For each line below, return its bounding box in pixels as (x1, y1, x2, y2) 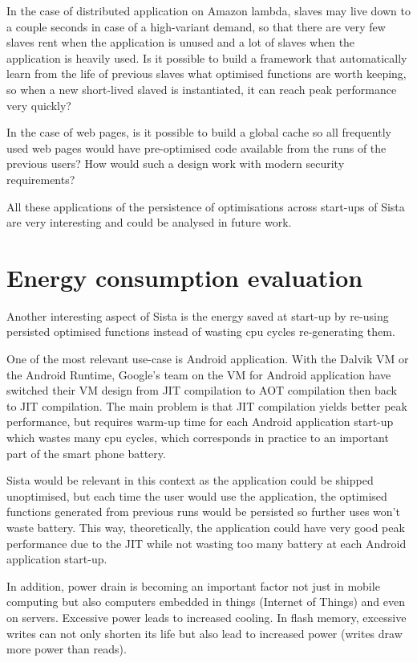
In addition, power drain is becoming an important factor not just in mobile (6, 577, 380, 594)
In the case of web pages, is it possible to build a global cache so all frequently (6, 124, 391, 141)
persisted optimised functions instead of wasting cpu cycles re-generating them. (6, 323, 395, 340)
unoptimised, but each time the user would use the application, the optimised (6, 487, 387, 504)
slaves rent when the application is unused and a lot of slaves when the (6, 34, 355, 51)
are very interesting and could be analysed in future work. (6, 214, 292, 231)
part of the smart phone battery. (6, 444, 166, 461)
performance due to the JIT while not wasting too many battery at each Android (6, 534, 407, 551)
